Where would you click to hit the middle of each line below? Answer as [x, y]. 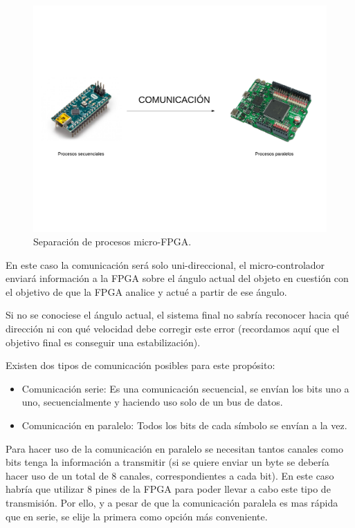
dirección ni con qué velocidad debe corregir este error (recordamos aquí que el [173, 329]
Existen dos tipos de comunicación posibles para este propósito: [140, 365]
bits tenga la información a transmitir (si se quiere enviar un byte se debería [167, 462]
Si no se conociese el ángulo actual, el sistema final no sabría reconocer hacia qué [177, 315]
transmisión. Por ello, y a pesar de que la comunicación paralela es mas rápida [172, 503]
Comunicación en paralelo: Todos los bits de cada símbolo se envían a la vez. [184, 425]
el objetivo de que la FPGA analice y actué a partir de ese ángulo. [146, 291]
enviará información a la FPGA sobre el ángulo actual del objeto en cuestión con [177, 278]
